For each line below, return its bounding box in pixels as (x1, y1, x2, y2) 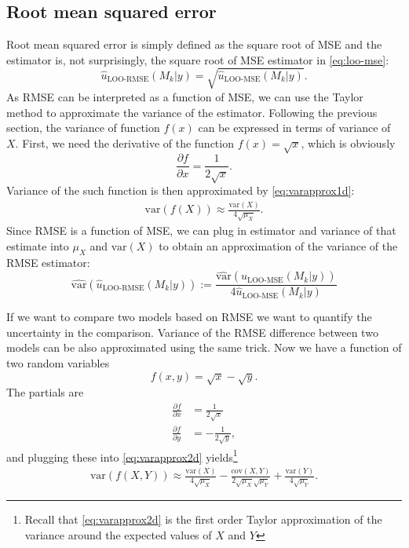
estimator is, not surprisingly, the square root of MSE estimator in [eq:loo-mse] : (6, 51, 389, 68)
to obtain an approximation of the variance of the (159, 237, 398, 254)
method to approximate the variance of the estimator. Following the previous (6, 104, 378, 120)
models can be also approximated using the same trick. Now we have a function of (6, 339, 402, 356)
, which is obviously (301, 134, 396, 151)
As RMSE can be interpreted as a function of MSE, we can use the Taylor (6, 88, 363, 104)
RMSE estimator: (6, 254, 90, 270)
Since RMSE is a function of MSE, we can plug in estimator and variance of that (6, 222, 396, 239)
